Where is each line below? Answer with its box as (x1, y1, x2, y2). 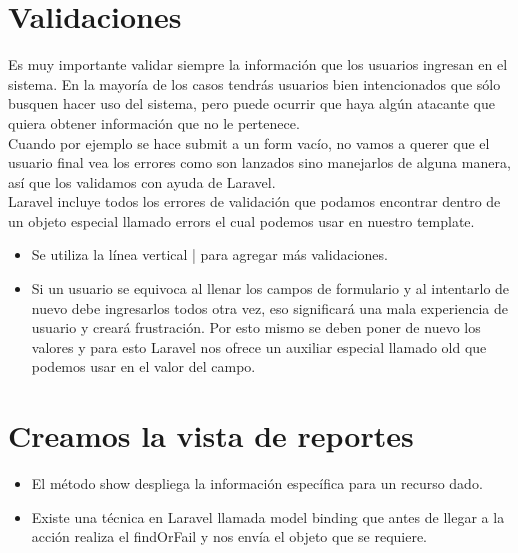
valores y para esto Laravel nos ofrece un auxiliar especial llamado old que (31, 336, 487, 357)
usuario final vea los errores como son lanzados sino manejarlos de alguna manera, (8, 152, 511, 173)
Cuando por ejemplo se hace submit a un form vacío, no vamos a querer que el (8, 132, 490, 153)
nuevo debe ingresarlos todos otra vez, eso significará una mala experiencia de (31, 297, 508, 318)
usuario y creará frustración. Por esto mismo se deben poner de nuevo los (31, 317, 481, 338)
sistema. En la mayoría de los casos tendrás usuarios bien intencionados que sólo (8, 73, 501, 94)
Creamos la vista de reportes (8, 415, 414, 456)
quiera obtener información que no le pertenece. (8, 112, 300, 133)
